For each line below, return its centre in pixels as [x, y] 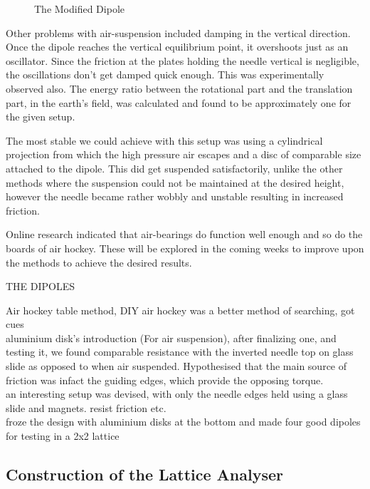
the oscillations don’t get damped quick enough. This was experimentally [165, 74]
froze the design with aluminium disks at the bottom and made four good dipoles [183, 422]
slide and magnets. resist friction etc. [86, 407]
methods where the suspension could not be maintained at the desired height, [175, 182]
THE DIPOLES [41, 286]
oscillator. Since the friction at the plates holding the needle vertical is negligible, [183, 60]
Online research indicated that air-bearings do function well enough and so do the [184, 234]
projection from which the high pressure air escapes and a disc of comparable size [184, 154]
